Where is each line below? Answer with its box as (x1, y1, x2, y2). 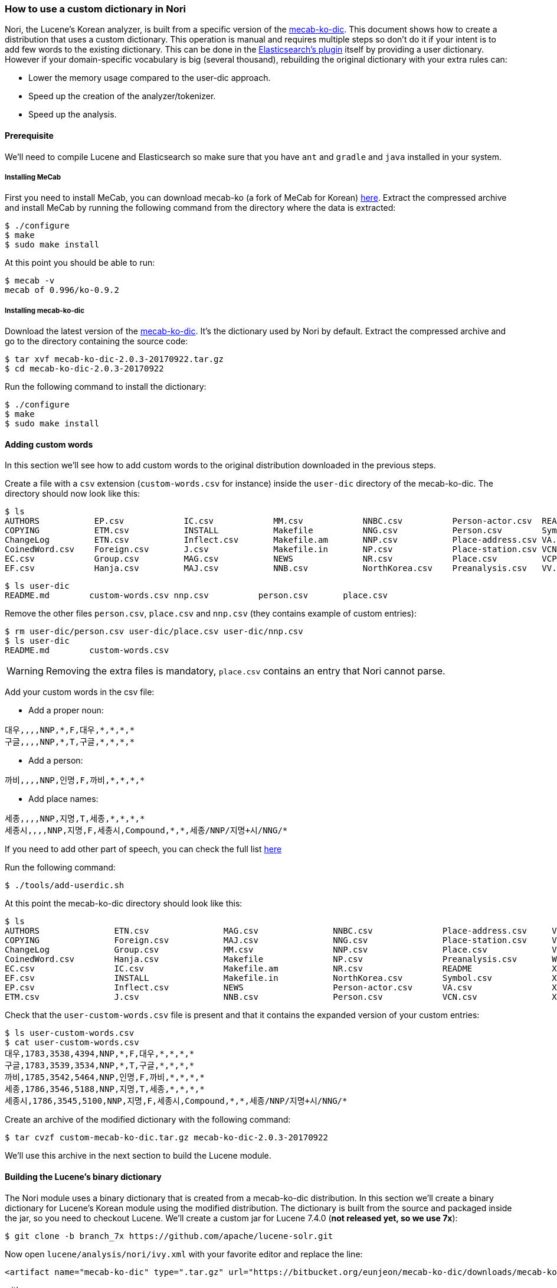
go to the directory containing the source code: (5, 336, 188, 347)
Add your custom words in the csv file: (5, 687, 155, 697)
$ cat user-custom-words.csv (5, 1038, 139, 1048)
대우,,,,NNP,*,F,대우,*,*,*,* (5, 725, 135, 735)
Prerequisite (5, 130, 54, 141)
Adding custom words (5, 439, 93, 449)
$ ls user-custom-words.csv (5, 1028, 135, 1038)
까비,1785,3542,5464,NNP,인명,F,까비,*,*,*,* (5, 1072, 205, 1082)
